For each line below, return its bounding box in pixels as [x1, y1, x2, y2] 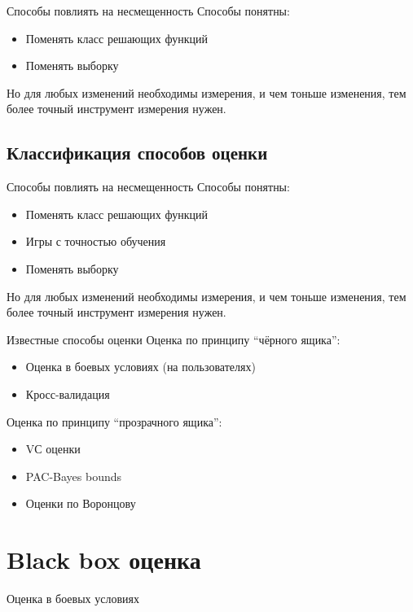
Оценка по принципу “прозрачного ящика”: [7, 413, 222, 430]
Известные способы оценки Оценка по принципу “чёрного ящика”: [7, 330, 341, 348]
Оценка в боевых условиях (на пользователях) [25, 358, 256, 375]
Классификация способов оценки [7, 140, 268, 165]
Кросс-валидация [25, 385, 110, 402]
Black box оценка [7, 543, 201, 576]
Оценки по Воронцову [25, 495, 136, 512]
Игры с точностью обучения [25, 233, 166, 250]
